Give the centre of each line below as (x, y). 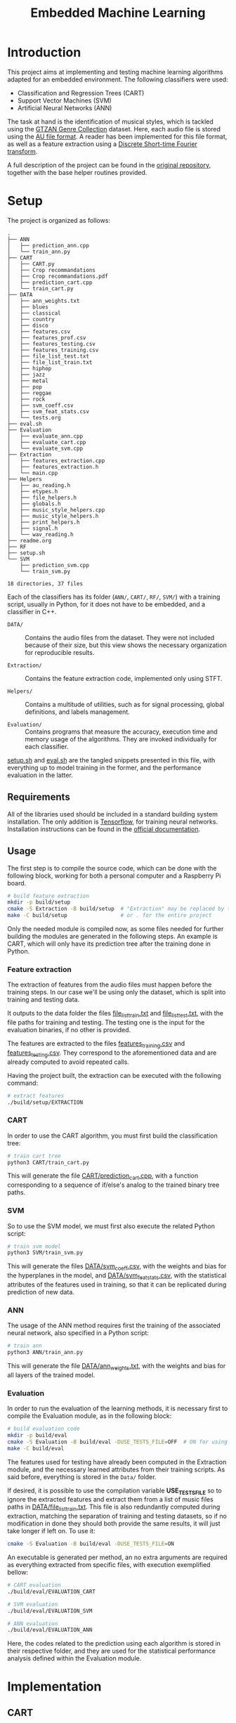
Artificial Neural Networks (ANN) (65, 108)
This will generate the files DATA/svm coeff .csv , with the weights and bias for (117, 1267)
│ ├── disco (28, 325)
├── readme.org (29, 540)
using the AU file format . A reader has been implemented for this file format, (117, 136)
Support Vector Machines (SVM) (65, 100)
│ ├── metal (28, 381)
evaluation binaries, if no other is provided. (69, 1030)
